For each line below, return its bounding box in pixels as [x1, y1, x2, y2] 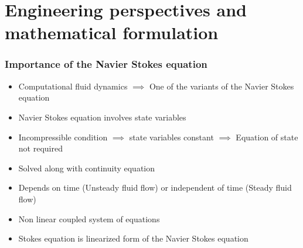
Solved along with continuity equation [18, 161, 155, 174]
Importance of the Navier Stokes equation [5, 57, 207, 71]
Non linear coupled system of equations [18, 212, 160, 225]
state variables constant [129, 130, 214, 143]
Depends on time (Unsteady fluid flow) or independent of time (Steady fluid [18, 181, 292, 194]
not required [18, 142, 63, 154]
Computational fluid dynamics [18, 80, 128, 92]
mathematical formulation [5, 20, 219, 44]
